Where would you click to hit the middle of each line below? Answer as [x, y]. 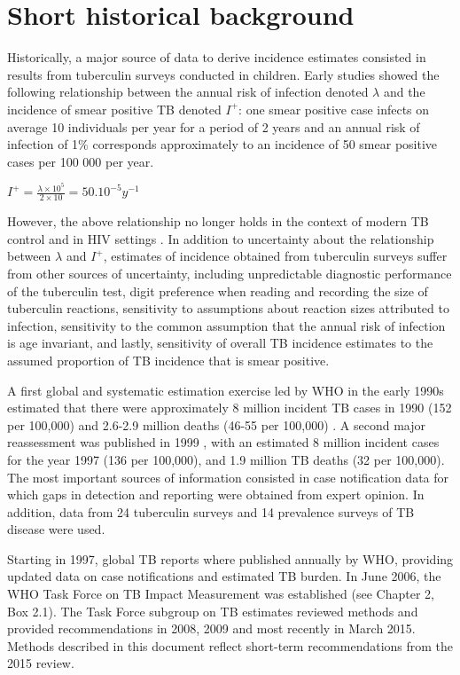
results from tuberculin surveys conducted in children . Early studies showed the [223, 74]
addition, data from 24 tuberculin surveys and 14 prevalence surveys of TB [211, 511]
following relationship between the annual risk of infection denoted [188, 92]
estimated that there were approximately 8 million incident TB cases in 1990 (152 [230, 408]
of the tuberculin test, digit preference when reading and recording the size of [218, 290]
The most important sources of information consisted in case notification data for [228, 477]
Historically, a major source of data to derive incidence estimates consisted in [217, 57]
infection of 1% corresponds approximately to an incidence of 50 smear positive [222, 144]
